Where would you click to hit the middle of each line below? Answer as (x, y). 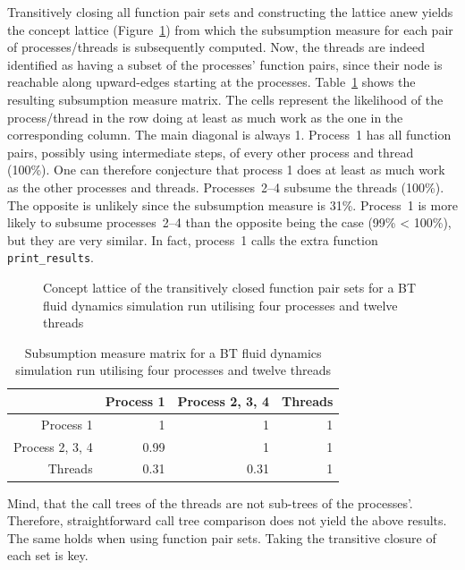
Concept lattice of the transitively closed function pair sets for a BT (230, 287)
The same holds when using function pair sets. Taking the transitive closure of (222, 537)
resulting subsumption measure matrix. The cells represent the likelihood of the (225, 99)
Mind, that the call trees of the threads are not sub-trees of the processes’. (210, 502)
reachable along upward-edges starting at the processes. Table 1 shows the (211, 82)
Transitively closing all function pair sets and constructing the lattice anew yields (230, 12)
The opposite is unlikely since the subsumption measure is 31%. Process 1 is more (232, 204)
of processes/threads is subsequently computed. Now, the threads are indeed (216, 47)
